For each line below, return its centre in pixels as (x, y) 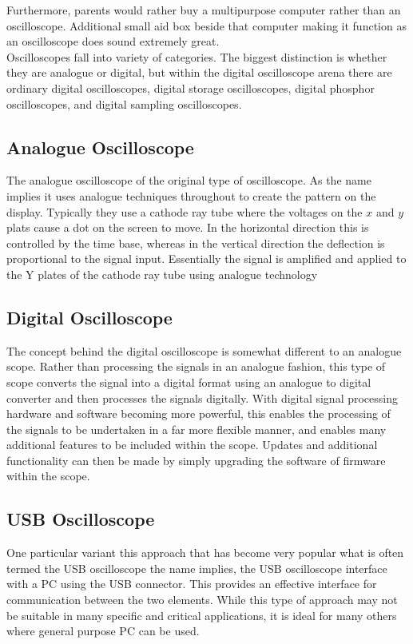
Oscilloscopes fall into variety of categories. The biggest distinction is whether (197, 56)
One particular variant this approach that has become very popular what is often (205, 553)
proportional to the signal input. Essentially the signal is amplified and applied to (206, 258)
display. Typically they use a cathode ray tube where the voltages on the (185, 211)
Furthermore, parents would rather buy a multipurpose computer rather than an (204, 10)
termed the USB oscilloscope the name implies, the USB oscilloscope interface (197, 568)
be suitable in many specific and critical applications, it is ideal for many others (202, 615)
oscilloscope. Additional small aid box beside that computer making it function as (206, 25)
